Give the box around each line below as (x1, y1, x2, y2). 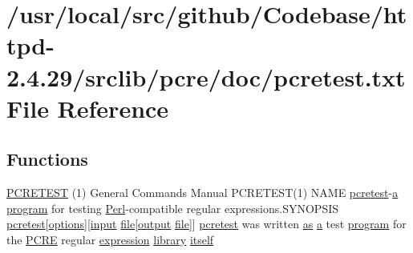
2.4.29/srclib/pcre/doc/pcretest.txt (6, 60, 406, 93)
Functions (6, 147, 88, 171)
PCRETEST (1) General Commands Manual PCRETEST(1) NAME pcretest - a (6, 184, 399, 201)
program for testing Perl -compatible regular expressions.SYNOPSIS (6, 199, 339, 216)
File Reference (6, 91, 169, 124)
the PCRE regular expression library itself (6, 231, 214, 247)
